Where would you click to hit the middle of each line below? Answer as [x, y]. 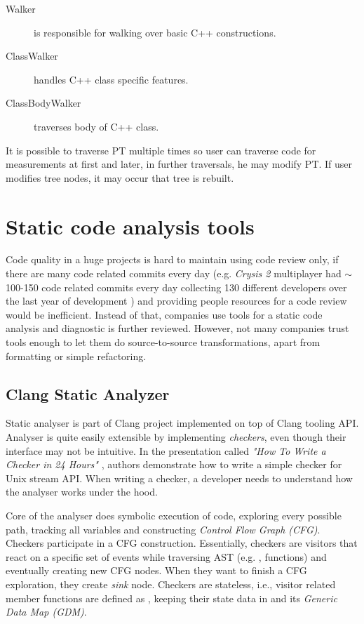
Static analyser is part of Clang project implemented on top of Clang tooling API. [182, 423]
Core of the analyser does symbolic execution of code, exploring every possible [174, 515]
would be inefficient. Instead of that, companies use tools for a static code [164, 314]
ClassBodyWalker [43, 103]
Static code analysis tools [130, 226]
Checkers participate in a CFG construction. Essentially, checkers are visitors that [182, 543]
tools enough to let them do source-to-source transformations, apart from [163, 342]
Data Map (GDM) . [46, 612]
